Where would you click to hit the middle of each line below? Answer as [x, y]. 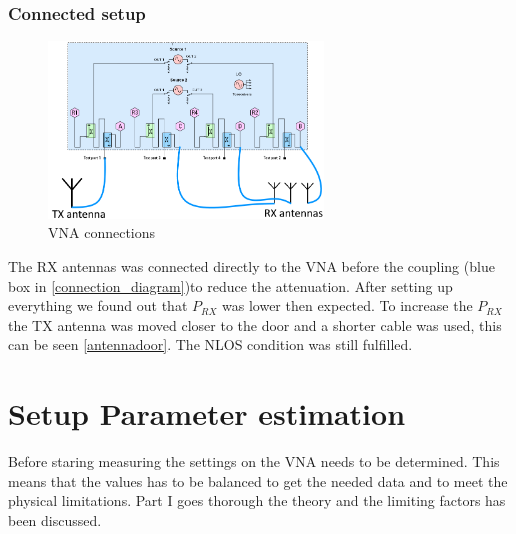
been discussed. [55, 519]
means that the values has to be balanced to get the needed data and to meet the [258, 480]
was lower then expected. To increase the [347, 305]
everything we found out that [98, 305]
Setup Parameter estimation [207, 413]
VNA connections [102, 232]
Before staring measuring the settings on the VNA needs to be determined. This [254, 461]
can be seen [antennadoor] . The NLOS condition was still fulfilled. [210, 344]
